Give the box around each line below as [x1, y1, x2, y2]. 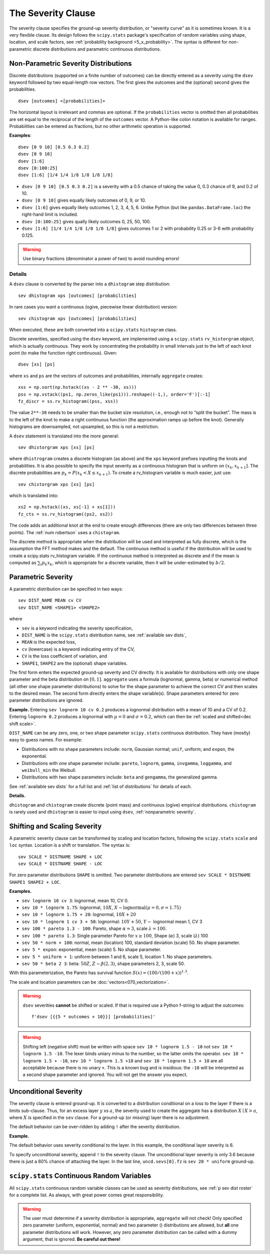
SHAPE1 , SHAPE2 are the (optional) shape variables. [21, 660, 127, 666]
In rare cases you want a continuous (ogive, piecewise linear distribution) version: [9, 304, 178, 310]
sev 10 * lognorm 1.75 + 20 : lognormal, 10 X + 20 [21, 911, 136, 917]
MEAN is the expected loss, [21, 639, 76, 645]
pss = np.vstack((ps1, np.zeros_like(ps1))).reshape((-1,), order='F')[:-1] [18, 391, 211, 397]
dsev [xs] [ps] [18, 362, 55, 367]
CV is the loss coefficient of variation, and [21, 653, 107, 659]
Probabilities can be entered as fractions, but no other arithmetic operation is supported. [9, 123, 192, 129]
